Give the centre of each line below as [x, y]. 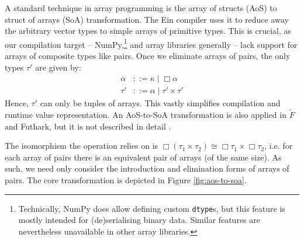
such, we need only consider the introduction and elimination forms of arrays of [147, 168]
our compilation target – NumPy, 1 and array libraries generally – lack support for [151, 43]
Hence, [17, 103]
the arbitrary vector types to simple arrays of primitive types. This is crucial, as [148, 31]
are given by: [58, 67]
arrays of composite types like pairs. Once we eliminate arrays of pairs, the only [148, 56]
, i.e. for [279, 146]
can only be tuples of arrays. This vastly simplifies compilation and [160, 103]
